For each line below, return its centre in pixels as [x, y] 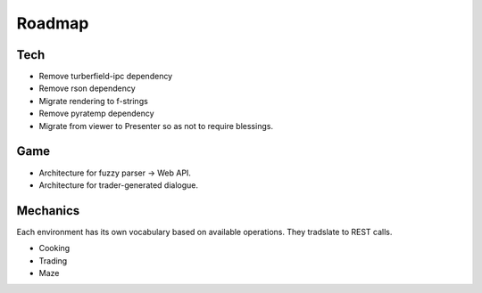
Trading [53, 260]
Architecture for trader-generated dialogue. [119, 185]
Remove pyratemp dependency [97, 114]
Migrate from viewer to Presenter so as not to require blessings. [156, 126]
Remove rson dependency [87, 88]
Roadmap [53, 23]
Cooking [54, 248]
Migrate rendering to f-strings [94, 101]
